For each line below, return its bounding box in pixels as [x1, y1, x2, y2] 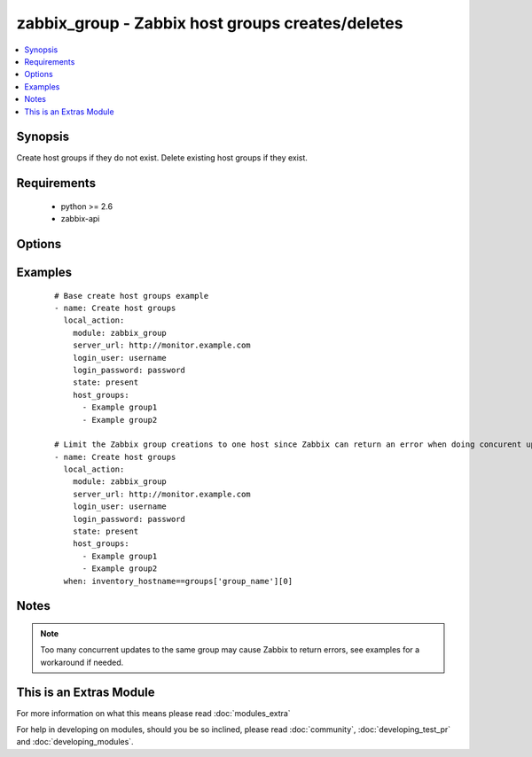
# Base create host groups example [54, 291, 209, 300]
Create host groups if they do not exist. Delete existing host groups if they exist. [16, 152, 308, 163]
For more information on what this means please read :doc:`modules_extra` [16, 707, 292, 718]
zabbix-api [60, 214, 100, 224]
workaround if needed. [40, 657, 124, 667]
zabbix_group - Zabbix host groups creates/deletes [16, 13, 403, 33]
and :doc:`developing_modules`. [16, 737, 134, 747]
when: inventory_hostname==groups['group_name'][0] [63, 576, 293, 586]
